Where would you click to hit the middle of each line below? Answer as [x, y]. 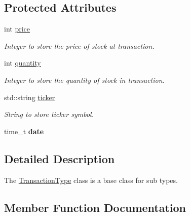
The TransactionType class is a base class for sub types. [91, 180]
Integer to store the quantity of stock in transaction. [84, 80]
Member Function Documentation [95, 207]
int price [17, 29]
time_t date [24, 131]
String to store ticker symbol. [49, 114]
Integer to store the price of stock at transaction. [79, 45]
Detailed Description [60, 158]
